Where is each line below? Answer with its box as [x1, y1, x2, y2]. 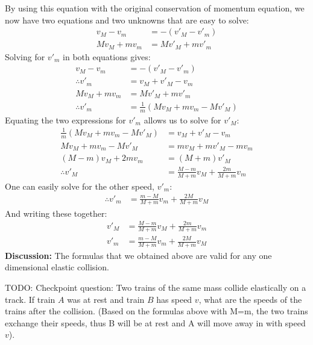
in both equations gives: [63, 50, 151, 63]
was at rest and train [67, 293, 145, 305]
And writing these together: [5, 207, 107, 219]
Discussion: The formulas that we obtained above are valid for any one [5, 249, 272, 261]
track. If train [5, 293, 55, 305]
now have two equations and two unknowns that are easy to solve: [5, 13, 249, 26]
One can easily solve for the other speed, [5, 179, 155, 192]
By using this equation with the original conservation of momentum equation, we [5, 2, 305, 14]
